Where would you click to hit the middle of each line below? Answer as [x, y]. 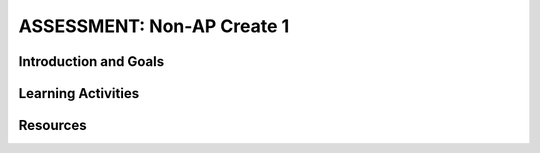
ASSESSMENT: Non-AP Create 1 [154, 26]
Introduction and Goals [91, 61]
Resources [52, 125]
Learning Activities [79, 93]
